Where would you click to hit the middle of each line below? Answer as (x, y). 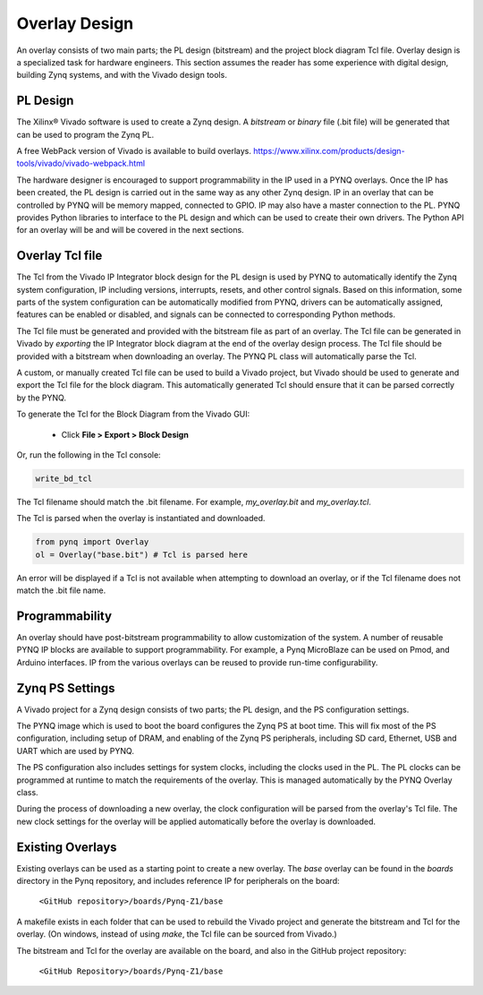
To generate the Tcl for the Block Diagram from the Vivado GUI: (133, 414)
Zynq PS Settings (66, 688)
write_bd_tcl (64, 478)
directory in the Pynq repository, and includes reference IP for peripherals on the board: (178, 881)
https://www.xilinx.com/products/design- (330, 151)
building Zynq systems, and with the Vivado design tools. (122, 75)
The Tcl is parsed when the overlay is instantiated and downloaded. (141, 519)
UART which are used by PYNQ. (75, 751)
